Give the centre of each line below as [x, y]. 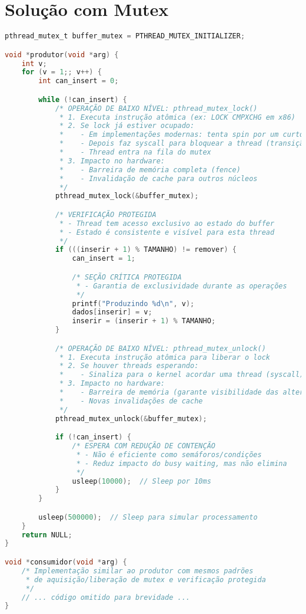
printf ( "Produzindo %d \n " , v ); [133, 303]
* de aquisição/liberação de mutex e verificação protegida [146, 579]
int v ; [34, 63]
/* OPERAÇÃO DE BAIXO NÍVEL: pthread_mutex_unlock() [160, 348]
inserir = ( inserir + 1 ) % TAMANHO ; [144, 321]
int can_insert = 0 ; [79, 81]
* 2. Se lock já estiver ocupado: [127, 126]
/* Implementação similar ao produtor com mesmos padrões [137, 571]
